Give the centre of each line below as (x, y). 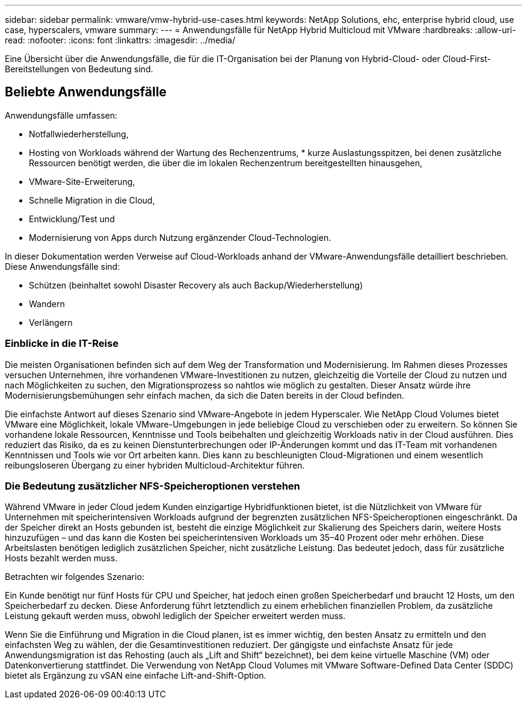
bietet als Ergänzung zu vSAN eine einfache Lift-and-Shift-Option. (136, 676)
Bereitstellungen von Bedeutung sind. (79, 69)
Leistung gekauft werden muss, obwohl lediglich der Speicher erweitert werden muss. (175, 616)
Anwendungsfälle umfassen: (61, 115)
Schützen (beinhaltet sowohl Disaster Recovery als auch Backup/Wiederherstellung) (196, 285)
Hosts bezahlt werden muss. (61, 558)
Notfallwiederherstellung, (79, 134)
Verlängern (51, 322)
